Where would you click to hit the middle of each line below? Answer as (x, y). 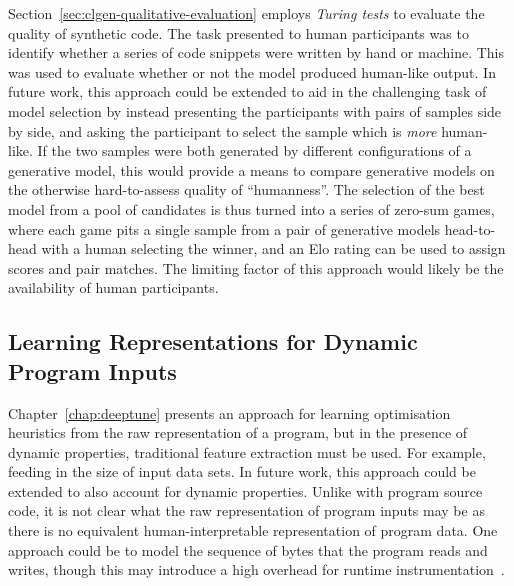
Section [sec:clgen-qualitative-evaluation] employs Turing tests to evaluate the (246, 13)
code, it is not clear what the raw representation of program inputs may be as (246, 510)
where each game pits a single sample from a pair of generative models (224, 228)
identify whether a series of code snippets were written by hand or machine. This (256, 52)
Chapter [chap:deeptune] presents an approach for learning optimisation (229, 412)
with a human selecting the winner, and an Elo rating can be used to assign (273, 248)
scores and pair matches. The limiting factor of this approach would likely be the (256, 267)
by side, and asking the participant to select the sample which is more (222, 130)
